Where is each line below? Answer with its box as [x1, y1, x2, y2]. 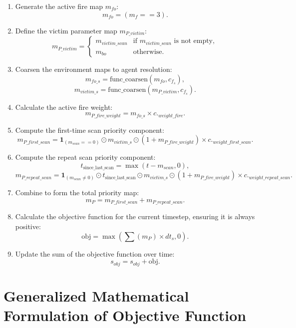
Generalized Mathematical [3, 285, 189, 306]
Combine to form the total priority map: [15, 187, 139, 198]
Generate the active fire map [15, 1, 103, 11]
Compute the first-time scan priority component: [15, 124, 164, 135]
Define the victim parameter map [15, 25, 117, 35]
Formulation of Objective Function [3, 305, 247, 325]
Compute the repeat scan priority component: [15, 152, 156, 162]
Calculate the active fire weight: [15, 101, 113, 112]
